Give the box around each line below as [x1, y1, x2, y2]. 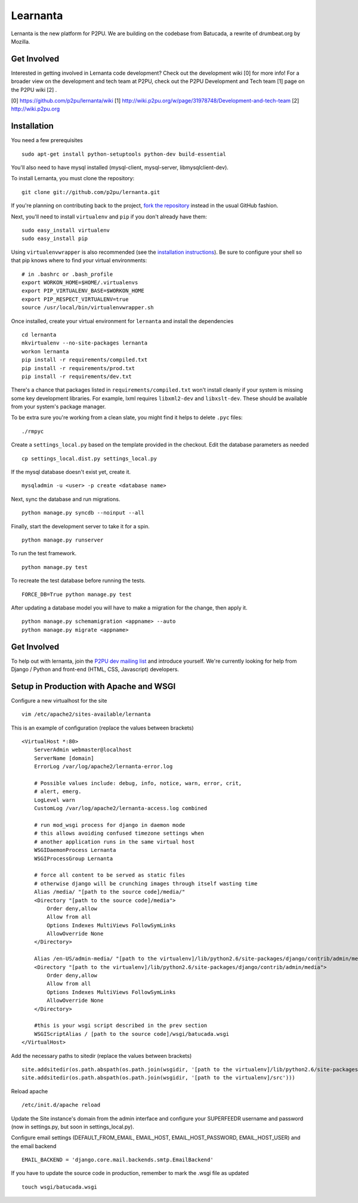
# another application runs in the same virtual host [33, 838, 195, 845]
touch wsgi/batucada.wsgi [21, 1183, 98, 1190]
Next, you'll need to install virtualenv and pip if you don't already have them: [11, 213, 207, 220]
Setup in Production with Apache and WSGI [11, 681, 176, 691]
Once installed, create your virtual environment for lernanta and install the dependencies [11, 317, 234, 325]
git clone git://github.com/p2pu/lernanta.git [21, 189, 161, 195]
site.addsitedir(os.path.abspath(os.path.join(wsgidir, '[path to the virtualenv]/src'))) [21, 1075, 295, 1081]
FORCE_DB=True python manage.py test [21, 591, 132, 598]
